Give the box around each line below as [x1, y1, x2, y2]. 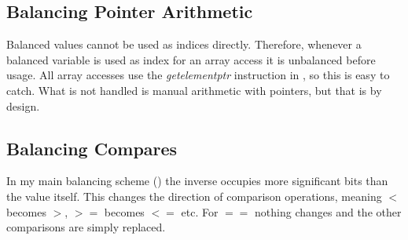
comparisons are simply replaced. [6, 219, 166, 235]
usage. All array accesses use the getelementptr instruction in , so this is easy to [6, 67, 390, 83]
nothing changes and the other [255, 203, 402, 220]
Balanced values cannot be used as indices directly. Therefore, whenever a [6, 36, 362, 53]
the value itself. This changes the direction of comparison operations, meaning [6, 187, 382, 204]
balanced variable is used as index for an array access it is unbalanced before [6, 51, 376, 67]
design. [6, 97, 40, 114]
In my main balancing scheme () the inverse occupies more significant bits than [6, 173, 388, 189]
